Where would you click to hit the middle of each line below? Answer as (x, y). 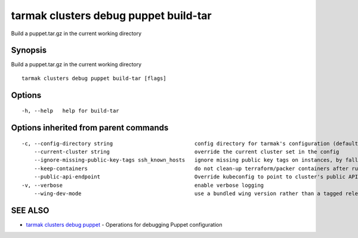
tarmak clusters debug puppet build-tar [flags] (94, 78)
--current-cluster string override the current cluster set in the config (186, 152)
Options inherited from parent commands (90, 128)
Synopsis (29, 50)
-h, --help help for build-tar (70, 111)
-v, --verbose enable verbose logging (143, 185)
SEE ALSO (30, 210)
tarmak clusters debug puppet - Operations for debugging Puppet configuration (124, 224)
